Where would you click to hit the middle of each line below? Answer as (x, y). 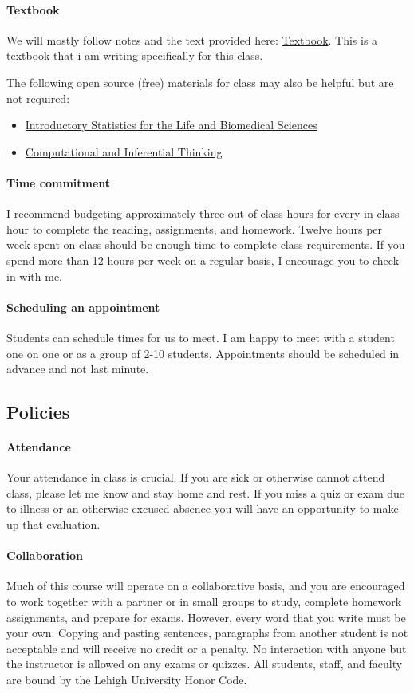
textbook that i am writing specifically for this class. (135, 55)
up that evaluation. (53, 524)
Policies (38, 412)
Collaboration (45, 555)
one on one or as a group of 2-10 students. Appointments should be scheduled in (203, 353)
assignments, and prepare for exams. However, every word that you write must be (206, 617)
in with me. (34, 276)
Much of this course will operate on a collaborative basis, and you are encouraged (206, 586)
